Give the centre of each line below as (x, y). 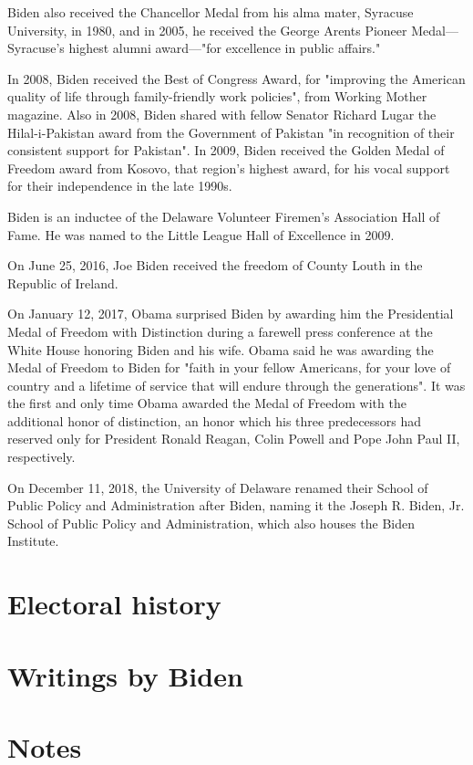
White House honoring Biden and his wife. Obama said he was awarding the (221, 349)
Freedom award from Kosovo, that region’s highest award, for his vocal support (229, 168)
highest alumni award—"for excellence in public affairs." (225, 48)
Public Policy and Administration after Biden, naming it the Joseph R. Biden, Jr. (236, 505)
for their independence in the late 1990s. (120, 186)
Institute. (33, 541)
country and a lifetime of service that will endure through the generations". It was (236, 385)
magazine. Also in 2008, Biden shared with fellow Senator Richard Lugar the (222, 114)
